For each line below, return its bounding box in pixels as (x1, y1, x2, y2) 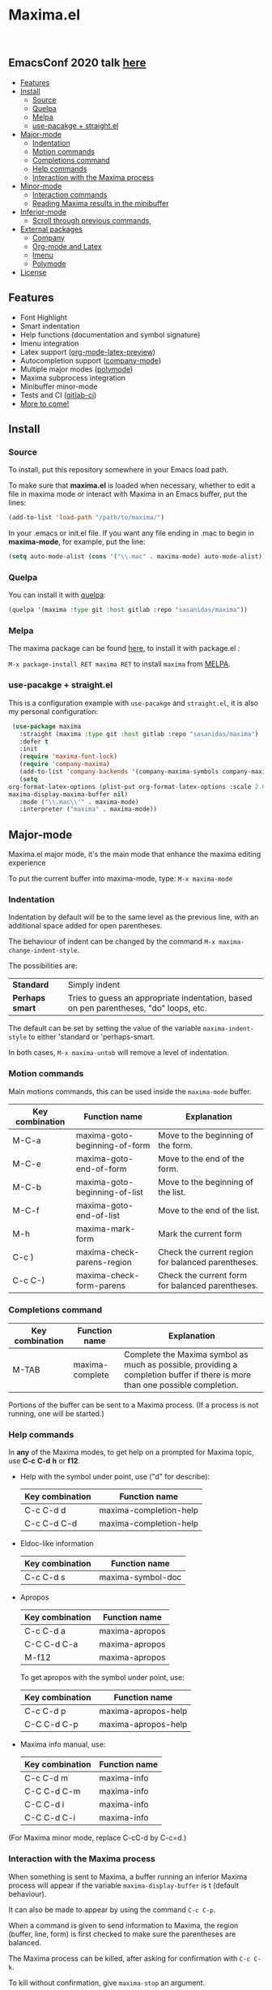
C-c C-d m (23, 1772, 69, 1784)
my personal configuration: (8, 706, 99, 716)
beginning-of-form (75, 1139, 151, 1151)
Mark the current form (157, 1228, 243, 1239)
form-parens (75, 1280, 126, 1291)
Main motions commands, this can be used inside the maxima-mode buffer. (8, 1086, 253, 1096)
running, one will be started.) (8, 1408, 105, 1418)
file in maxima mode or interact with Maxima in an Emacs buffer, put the (8, 489, 248, 499)
